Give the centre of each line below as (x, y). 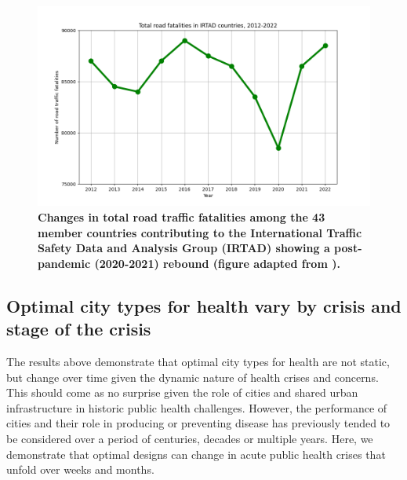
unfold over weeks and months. (80, 469)
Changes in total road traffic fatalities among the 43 (182, 216)
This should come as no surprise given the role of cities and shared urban (182, 392)
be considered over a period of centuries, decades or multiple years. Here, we (190, 438)
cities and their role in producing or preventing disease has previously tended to (198, 423)
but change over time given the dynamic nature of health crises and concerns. (193, 377)
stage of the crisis (79, 329)
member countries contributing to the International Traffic (200, 232)
